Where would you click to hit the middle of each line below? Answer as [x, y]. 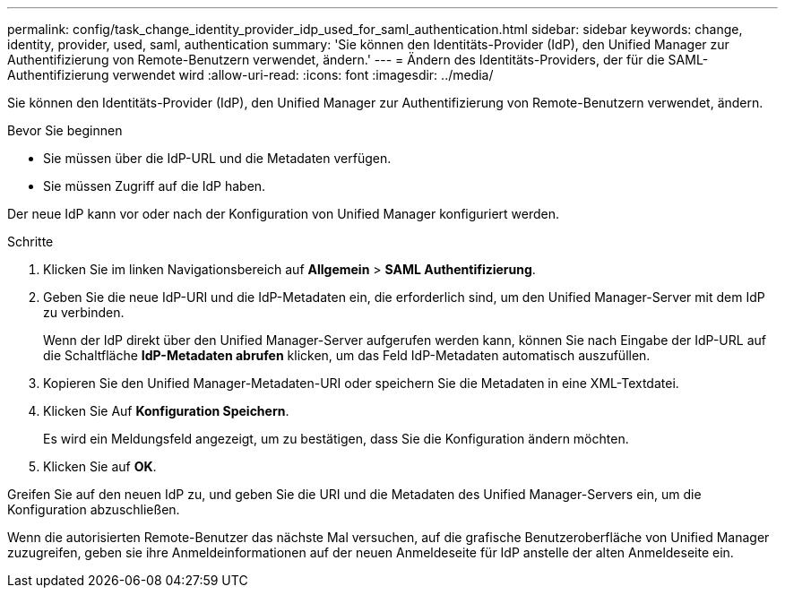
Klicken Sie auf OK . [100, 466]
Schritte [30, 241]
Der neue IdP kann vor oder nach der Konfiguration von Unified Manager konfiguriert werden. [284, 214]
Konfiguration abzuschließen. [94, 509]
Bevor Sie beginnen [65, 130]
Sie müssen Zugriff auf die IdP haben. [155, 186]
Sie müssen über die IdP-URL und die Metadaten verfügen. [217, 158]
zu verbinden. [84, 312]
